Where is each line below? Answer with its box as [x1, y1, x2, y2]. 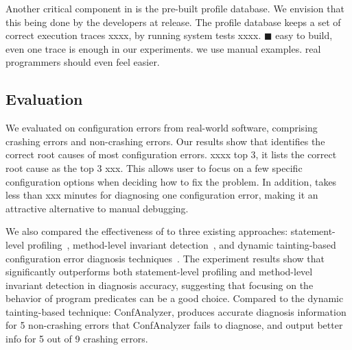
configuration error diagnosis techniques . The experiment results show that [5, 251, 325, 265]
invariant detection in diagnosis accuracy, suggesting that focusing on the [5, 277, 314, 292]
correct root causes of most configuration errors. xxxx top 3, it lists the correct [5, 147, 337, 162]
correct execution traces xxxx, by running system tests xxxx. [5, 28, 261, 42]
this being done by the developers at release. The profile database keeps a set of [5, 14, 341, 29]
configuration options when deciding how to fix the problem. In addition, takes [5, 174, 337, 188]
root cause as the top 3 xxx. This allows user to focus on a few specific [5, 160, 303, 175]
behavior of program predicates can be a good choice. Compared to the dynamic [5, 291, 344, 305]
